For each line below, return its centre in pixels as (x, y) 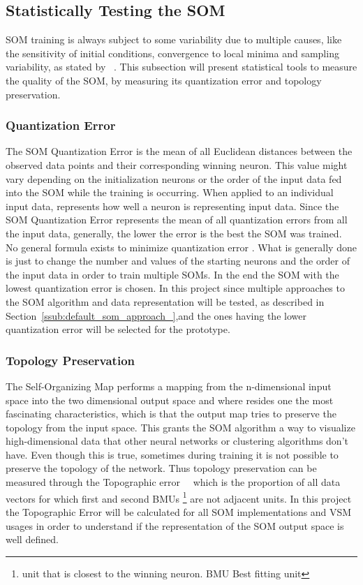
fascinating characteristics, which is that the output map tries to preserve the (171, 414)
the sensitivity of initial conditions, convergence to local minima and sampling (172, 53)
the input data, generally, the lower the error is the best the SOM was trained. (174, 233)
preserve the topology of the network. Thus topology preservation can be (161, 468)
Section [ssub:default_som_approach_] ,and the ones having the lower (156, 315)
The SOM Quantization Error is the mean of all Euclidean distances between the (179, 151)
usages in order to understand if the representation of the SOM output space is (175, 525)
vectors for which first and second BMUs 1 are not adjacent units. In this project (179, 497)
